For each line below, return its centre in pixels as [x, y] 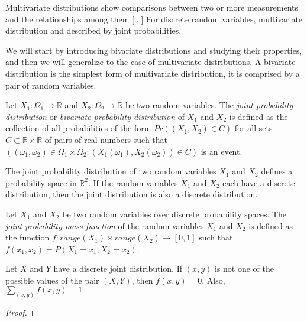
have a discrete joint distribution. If [118, 269]
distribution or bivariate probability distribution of [95, 116]
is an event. [222, 151]
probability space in [41, 182]
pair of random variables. [51, 85]
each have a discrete [259, 182]
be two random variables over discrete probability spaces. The [174, 214]
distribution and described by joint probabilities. [93, 30]
